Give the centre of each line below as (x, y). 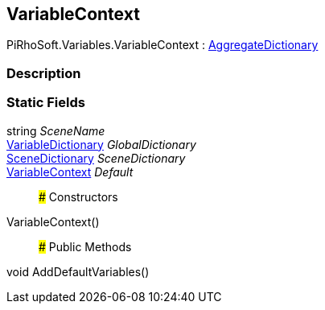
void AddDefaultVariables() (78, 271)
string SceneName (56, 130)
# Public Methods (85, 246)
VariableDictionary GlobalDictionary (101, 144)
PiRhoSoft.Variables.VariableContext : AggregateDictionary (162, 45)
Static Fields (46, 103)
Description (44, 73)
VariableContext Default (70, 172)
